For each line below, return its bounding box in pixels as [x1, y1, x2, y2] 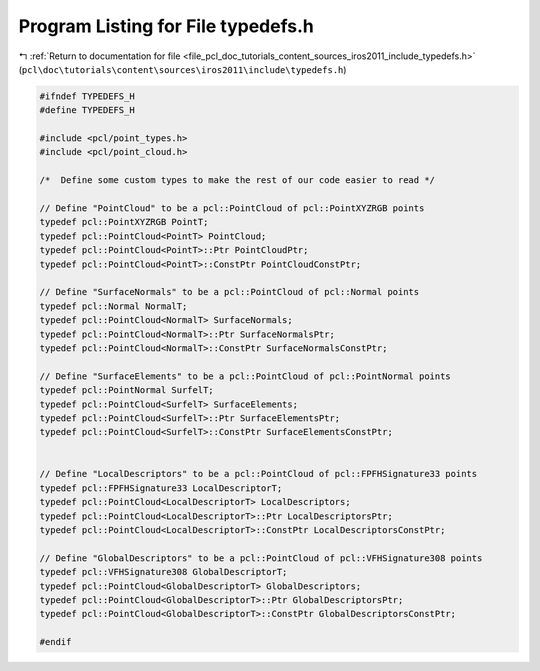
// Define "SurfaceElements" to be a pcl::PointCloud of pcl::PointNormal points [39, 370, 452, 382]
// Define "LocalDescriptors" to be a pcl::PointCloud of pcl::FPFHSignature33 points [39, 468, 478, 480]
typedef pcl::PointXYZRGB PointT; [39, 216, 209, 228]
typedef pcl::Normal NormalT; [39, 300, 188, 312]
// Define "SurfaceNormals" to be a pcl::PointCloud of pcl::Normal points [39, 286, 420, 298]
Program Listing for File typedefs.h [18, 15, 315, 37]
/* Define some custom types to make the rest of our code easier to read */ [39, 175, 435, 186]
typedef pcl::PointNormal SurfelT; [39, 385, 214, 396]
